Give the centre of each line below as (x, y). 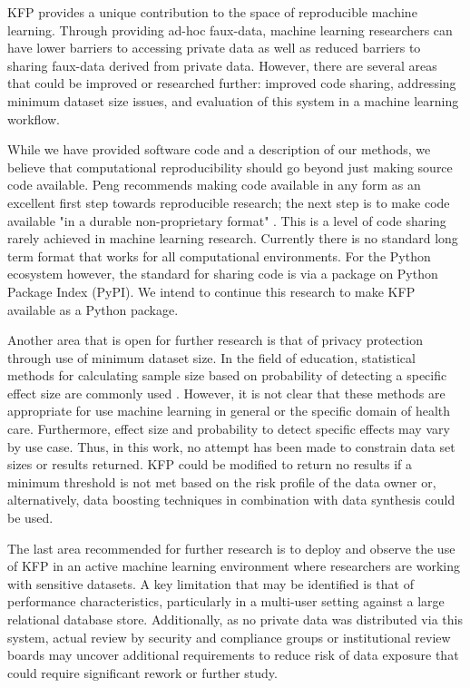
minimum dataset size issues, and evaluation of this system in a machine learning (233, 100)
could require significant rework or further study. (142, 672)
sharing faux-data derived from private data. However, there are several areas (222, 65)
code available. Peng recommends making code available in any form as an (214, 185)
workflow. (34, 118)
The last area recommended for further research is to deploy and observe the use (231, 548)
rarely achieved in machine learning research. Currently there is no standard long (233, 238)
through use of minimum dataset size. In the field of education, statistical (211, 357)
